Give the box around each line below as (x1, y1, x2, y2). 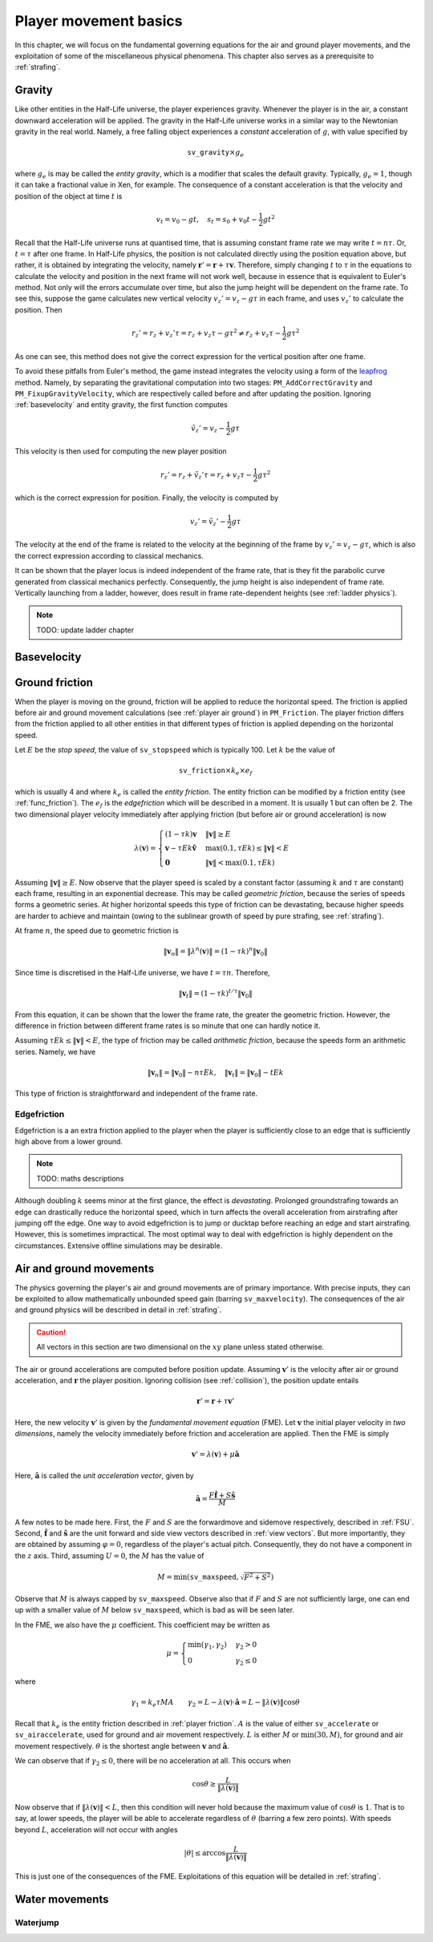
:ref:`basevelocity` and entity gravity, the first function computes (14, 400, 228, 410)
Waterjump (14, 1916, 59, 1928)
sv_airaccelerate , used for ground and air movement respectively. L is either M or (14, 1730, 300, 1739)
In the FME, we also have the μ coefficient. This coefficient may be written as (14, 1620, 270, 1629)
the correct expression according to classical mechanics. (14, 551, 204, 560)
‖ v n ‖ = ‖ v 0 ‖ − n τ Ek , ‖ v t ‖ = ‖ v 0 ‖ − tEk (147, 1068, 284, 1079)
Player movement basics (14, 12, 183, 30)
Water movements (14, 1892, 109, 1906)
